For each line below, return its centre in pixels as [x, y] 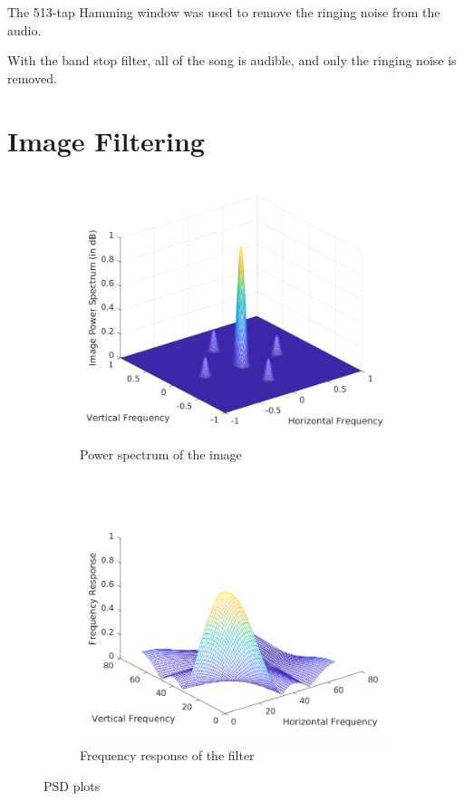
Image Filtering [106, 140]
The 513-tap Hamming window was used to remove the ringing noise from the [224, 12]
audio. [24, 29]
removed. [32, 77]
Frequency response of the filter [167, 755]
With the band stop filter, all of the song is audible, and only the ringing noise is [232, 60]
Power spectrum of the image [161, 454]
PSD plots [72, 786]
